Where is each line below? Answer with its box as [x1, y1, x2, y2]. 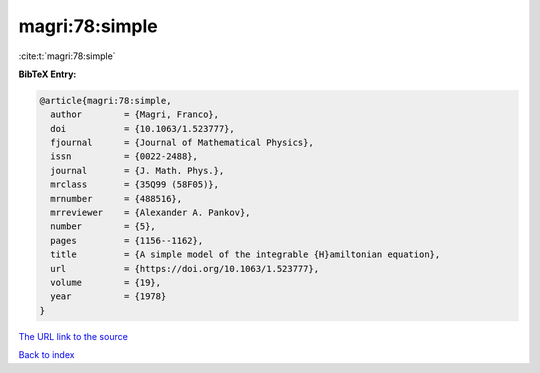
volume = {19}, [50, 277, 162, 288]
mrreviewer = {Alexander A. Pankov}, [50, 207, 251, 219]
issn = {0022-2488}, [50, 151, 199, 162]
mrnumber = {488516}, [50, 193, 183, 204]
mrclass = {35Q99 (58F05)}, [50, 179, 220, 190]
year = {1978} [50, 291, 167, 302]
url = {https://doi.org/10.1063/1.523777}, [50, 263, 320, 274]
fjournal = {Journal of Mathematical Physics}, [50, 137, 314, 149]
